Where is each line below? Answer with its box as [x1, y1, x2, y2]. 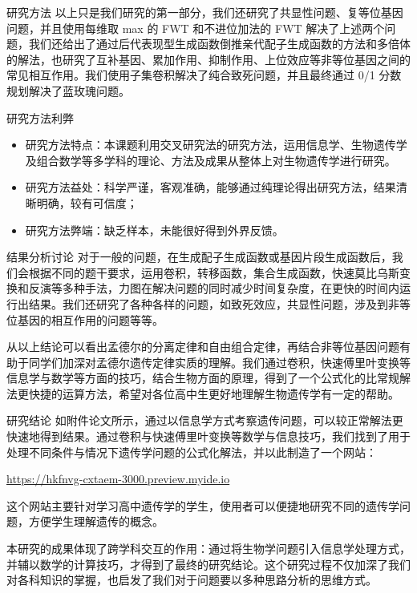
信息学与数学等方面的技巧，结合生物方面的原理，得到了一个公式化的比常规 [6, 369, 399, 386]
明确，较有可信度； [36, 194, 138, 211]
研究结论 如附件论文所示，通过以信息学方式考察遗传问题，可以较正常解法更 [6, 412, 403, 429]
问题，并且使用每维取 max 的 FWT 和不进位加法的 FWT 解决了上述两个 [6, 19, 385, 36]
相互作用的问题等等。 [51, 311, 164, 328]
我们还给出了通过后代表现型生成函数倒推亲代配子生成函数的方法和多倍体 [28, 35, 411, 52]
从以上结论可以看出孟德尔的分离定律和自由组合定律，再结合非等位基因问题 [6, 338, 399, 355]
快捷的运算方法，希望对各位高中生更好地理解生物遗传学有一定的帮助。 [28, 385, 399, 401]
